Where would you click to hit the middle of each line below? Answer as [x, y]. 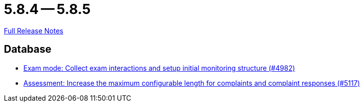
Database [28, 49]
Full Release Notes [34, 30]
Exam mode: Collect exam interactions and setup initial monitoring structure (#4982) [159, 68]
